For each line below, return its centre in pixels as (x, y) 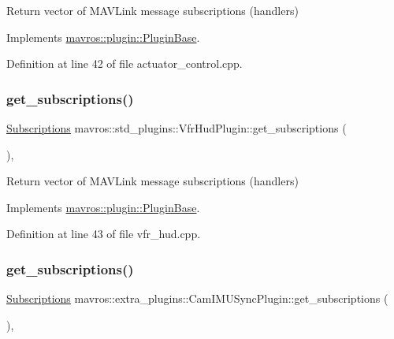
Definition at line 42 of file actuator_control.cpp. (125, 63)
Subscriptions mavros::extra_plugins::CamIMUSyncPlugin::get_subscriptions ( (197, 298)
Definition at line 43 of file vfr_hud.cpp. (104, 234)
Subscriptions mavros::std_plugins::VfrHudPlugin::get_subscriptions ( (177, 128)
